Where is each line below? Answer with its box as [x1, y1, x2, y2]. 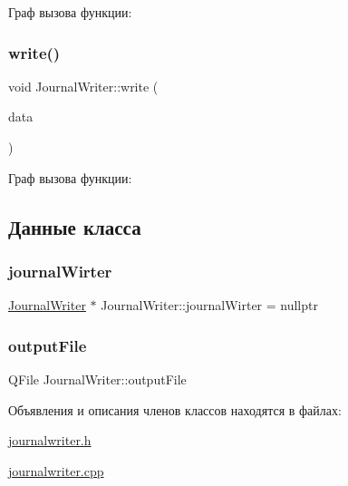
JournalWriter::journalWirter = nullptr [101, 296, 318, 315]
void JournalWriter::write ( [8, 76, 159, 95]
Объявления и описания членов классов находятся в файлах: [8, 400, 342, 419]
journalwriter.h [8, 431, 92, 450]
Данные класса [8, 212, 141, 240]
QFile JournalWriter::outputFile [8, 370, 187, 388]
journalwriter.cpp [8, 461, 104, 480]
